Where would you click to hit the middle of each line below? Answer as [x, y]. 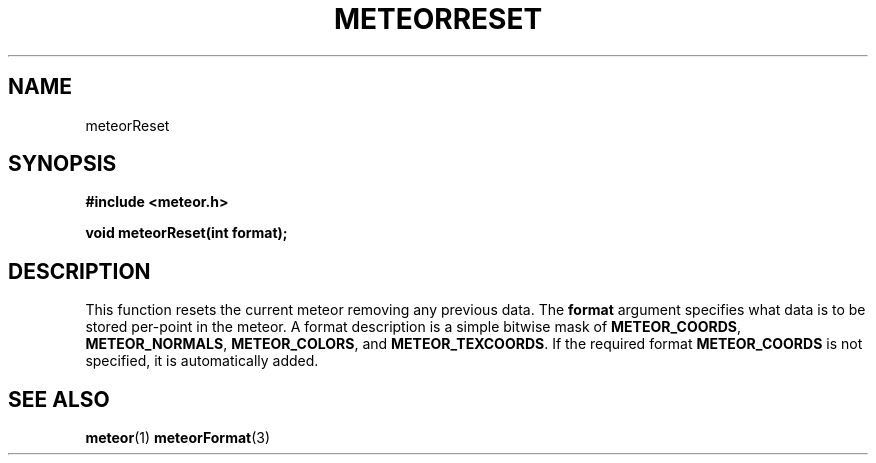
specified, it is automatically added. [202, 361]
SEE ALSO [59, 399]
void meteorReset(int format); [186, 233]
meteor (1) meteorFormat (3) [178, 438]
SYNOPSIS [62, 164]
